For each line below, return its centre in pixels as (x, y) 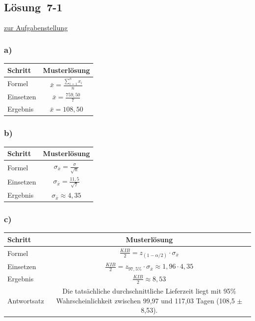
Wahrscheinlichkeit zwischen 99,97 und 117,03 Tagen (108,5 (145, 300)
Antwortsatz (26, 300)
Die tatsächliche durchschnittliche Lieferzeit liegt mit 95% (149, 291)
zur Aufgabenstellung (36, 28)
